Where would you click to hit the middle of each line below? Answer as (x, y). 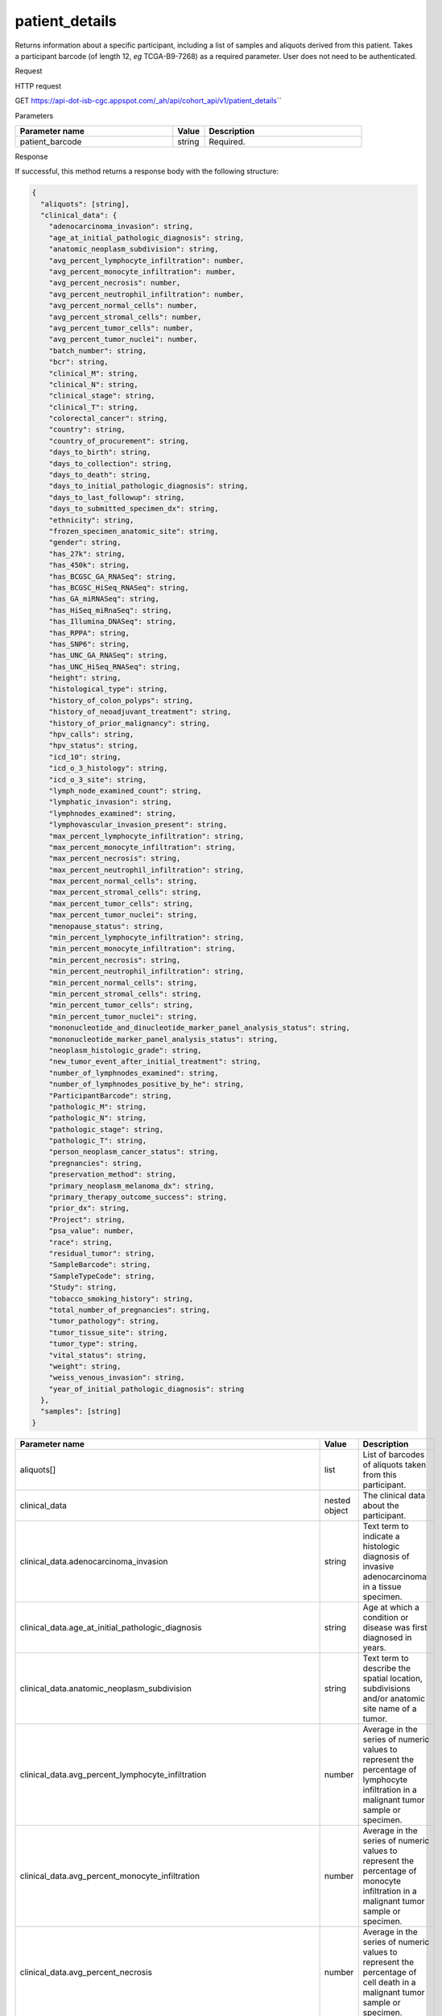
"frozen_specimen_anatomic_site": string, (134, 531)
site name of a (390, 1708)
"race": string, (81, 1242)
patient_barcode (51, 141)
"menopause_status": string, (106, 926)
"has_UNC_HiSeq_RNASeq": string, (115, 666)
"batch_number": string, (98, 350)
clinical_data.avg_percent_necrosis (86, 1972)
